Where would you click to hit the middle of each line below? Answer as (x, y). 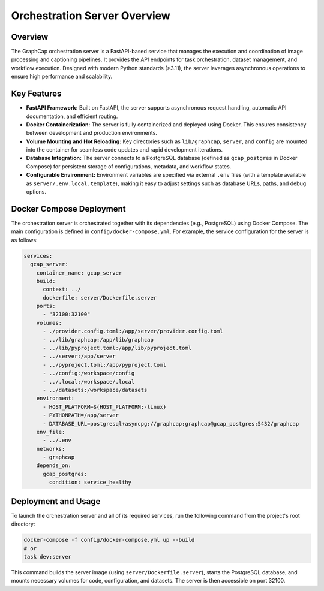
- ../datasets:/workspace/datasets (95, 390)
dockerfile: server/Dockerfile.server (100, 298)
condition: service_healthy (90, 482)
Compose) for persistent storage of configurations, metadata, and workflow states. (129, 166)
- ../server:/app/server (79, 356)
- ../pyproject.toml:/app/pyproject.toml (104, 365)
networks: (51, 449)
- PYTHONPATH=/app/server (81, 415)
